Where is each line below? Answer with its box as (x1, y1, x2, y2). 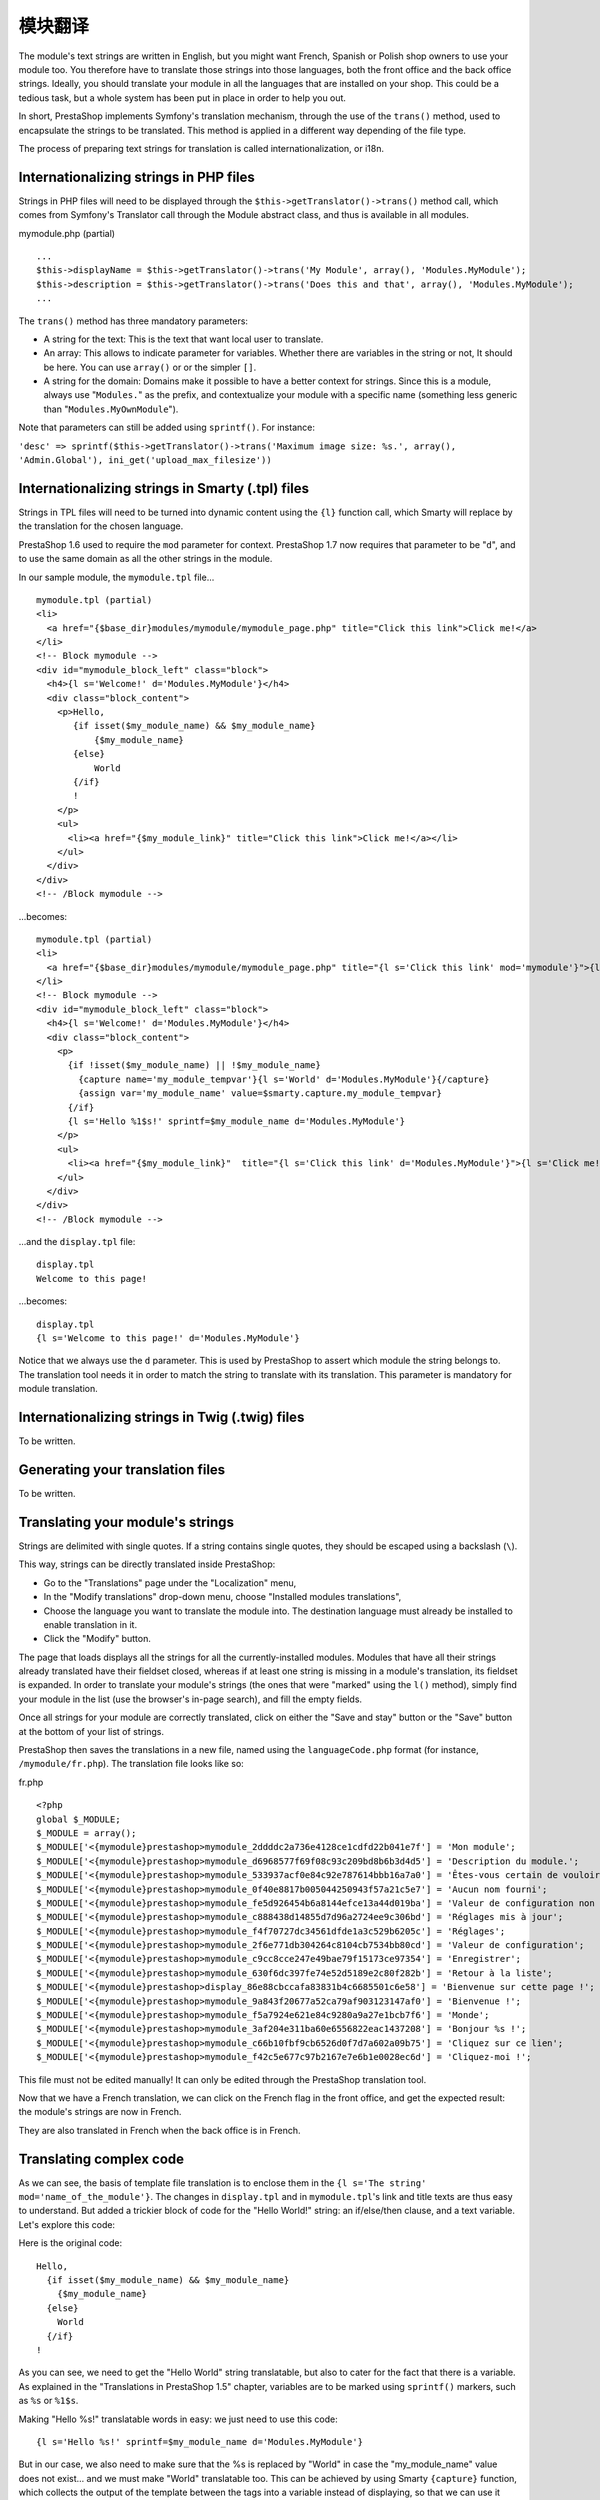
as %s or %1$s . (18, 2395, 79, 2407)
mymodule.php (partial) (18, 227, 115, 239)
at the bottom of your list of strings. (18, 1725, 165, 1737)
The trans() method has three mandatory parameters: (18, 315, 249, 327)
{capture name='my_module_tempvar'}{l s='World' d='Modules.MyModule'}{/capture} (78, 1073, 490, 1085)
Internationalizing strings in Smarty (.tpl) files (18, 480, 310, 497)
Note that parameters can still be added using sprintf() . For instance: (18, 421, 315, 434)
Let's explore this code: (18, 2218, 115, 2230)
